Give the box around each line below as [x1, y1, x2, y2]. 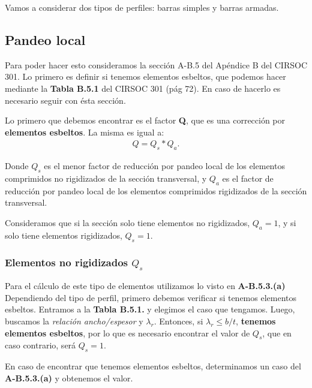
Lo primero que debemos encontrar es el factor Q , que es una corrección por [5, 114, 286, 127]
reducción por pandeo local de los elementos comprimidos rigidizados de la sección [5, 184, 307, 197]
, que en [262, 326, 292, 339]
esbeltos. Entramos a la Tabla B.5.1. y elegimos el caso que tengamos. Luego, [5, 303, 295, 315]
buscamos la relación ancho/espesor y [5, 314, 143, 327]
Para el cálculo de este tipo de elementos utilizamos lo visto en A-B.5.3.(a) [5, 279, 286, 292]
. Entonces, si [154, 314, 203, 327]
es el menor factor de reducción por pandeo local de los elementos [44, 160, 285, 172]
